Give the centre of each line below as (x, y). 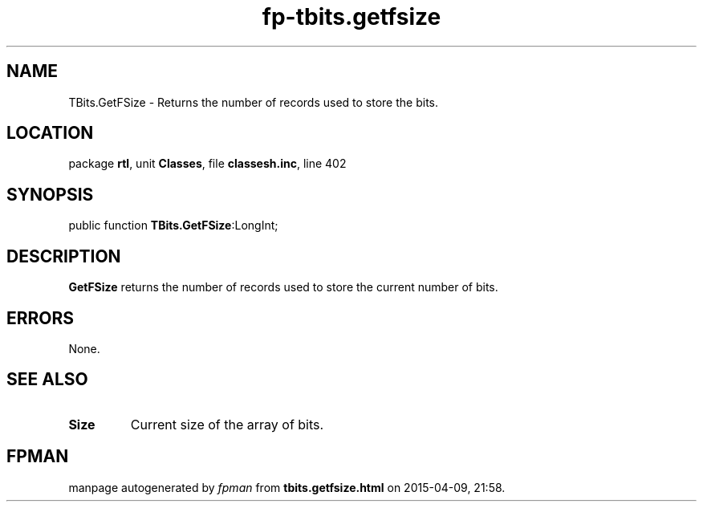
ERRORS (41, 318)
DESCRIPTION (64, 256)
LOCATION (50, 133)
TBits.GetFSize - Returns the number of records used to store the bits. (253, 102)
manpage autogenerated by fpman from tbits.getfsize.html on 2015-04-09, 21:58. (287, 487)
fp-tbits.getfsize (351, 17)
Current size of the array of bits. (227, 424)
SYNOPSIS (50, 194)
